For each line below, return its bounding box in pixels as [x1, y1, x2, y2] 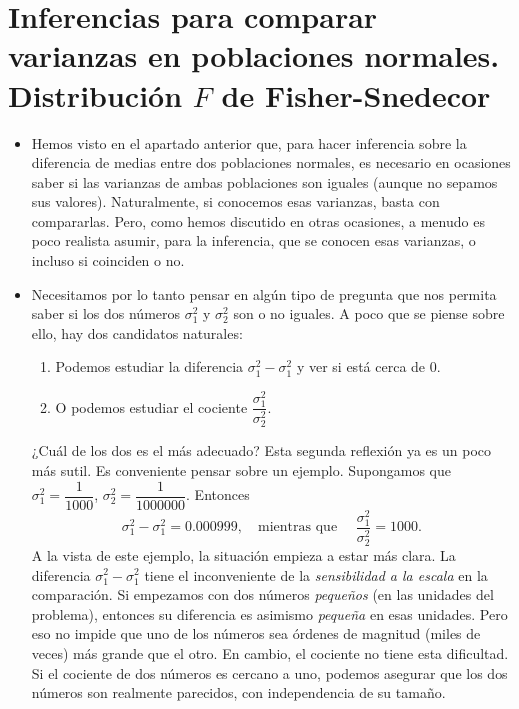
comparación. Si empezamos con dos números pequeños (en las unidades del [31, 584, 494, 605]
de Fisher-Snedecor [221, 74, 491, 115]
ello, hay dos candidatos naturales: [31, 322, 243, 343]
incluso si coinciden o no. [31, 250, 185, 271]
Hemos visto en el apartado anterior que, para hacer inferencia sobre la [31, 132, 467, 153]
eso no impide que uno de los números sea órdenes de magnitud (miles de [31, 623, 481, 644]
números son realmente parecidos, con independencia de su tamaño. [31, 682, 446, 703]
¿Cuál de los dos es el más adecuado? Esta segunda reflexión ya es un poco [31, 440, 492, 461]
